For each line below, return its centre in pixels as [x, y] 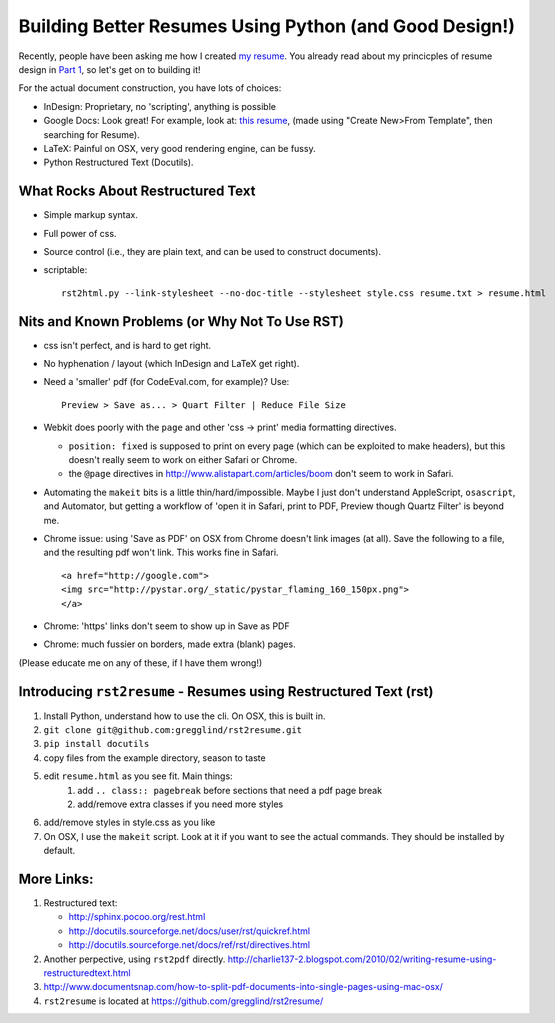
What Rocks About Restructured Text [137, 191]
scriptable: [65, 270]
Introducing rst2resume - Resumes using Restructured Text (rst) [226, 691]
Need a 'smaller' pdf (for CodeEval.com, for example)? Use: [166, 382]
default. [59, 851]
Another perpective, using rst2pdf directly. [134, 959]
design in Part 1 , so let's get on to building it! [109, 69]
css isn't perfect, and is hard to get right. [127, 345]
